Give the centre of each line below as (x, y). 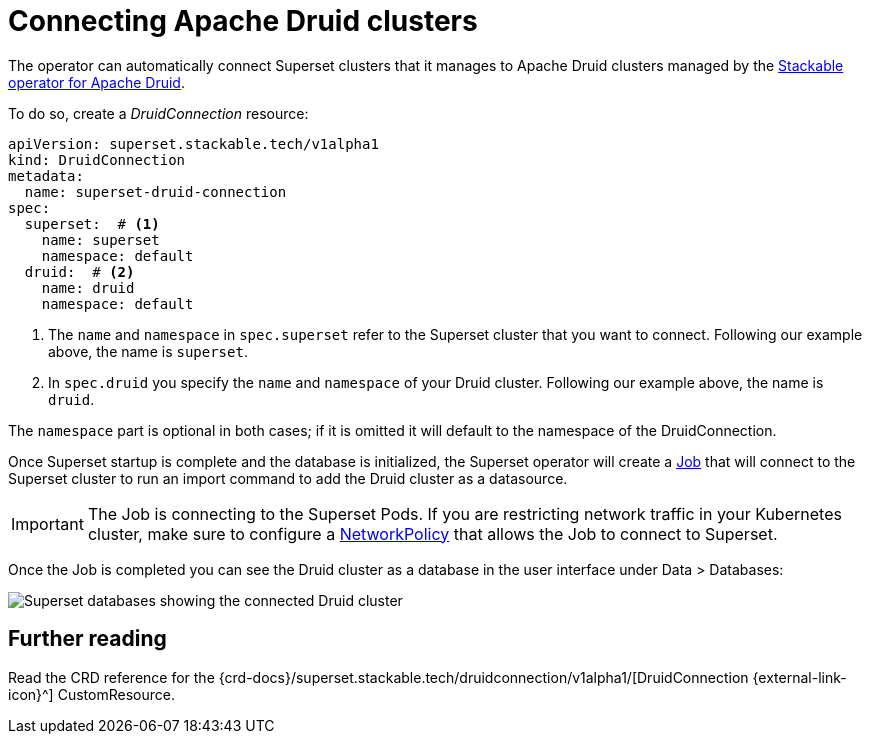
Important (47, 523)
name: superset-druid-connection (155, 191)
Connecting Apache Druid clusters (243, 21)
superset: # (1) (92, 223)
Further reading (87, 639)
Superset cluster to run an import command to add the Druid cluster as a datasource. (288, 478)
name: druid (88, 287)
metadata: (46, 175)
